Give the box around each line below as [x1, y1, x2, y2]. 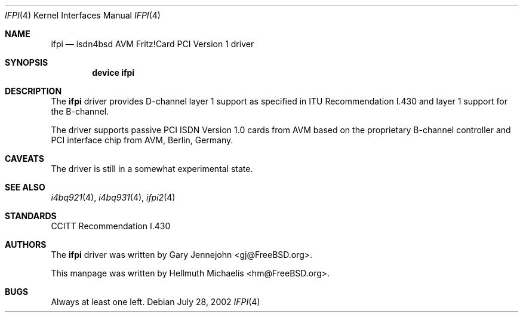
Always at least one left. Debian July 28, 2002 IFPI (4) [51, 297, 260, 307]
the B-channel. [51, 106, 109, 116]
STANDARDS [5, 211, 57, 221]
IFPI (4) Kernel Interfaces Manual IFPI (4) [5, 10, 161, 20]
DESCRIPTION [5, 86, 62, 96]
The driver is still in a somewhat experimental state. [51, 164, 253, 174]
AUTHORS [5, 239, 47, 250]
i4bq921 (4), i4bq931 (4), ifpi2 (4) [51, 192, 176, 202]
